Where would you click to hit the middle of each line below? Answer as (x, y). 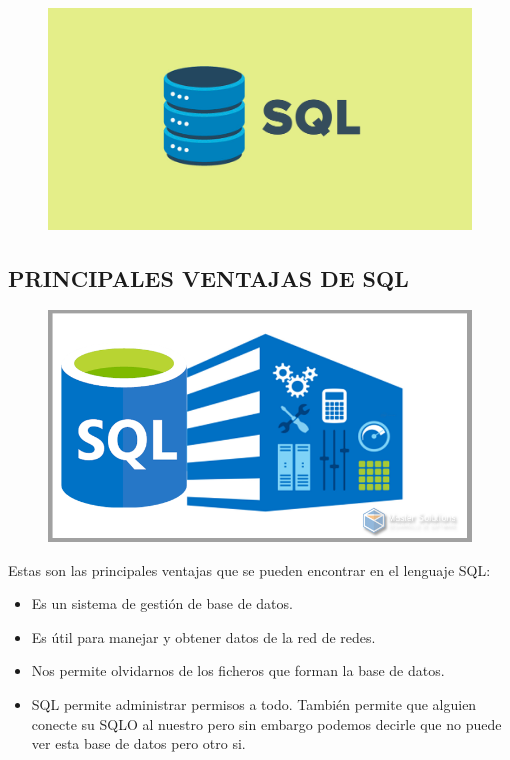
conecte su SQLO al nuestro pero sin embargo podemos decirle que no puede (266, 723)
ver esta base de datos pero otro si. (138, 743)
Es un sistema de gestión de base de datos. (162, 603)
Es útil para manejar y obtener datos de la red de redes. (203, 636)
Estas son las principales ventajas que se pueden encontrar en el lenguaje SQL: (249, 569)
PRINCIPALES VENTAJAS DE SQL (208, 277)
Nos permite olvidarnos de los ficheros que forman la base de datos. (238, 670)
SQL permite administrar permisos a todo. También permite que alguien (254, 704)
